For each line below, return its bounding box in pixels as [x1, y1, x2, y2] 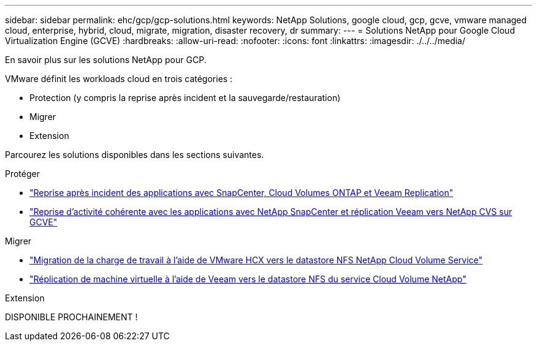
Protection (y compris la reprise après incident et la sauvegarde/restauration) [29, 92, 341, 103]
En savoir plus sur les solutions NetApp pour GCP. [5, 55, 207, 65]
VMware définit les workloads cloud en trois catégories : [5, 73, 233, 84]
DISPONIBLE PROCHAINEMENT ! [5, 312, 138, 322]
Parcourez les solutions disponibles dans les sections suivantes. [5, 149, 264, 160]
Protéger [5, 168, 40, 179]
